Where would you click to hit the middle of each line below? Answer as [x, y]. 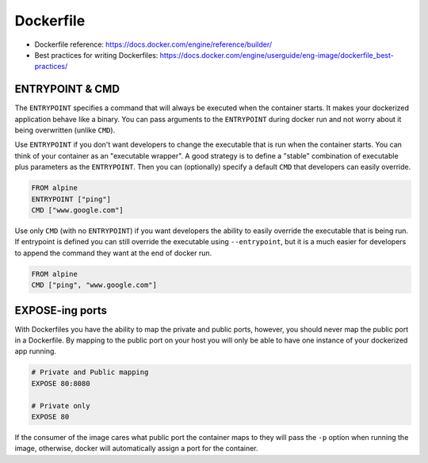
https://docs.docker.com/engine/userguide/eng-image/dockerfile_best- [277, 55]
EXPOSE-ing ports [61, 310]
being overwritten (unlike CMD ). [65, 130]
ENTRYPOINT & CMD [67, 89]
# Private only [61, 406]
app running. [36, 351]
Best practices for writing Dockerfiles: [96, 55]
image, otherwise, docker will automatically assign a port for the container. [136, 449]
